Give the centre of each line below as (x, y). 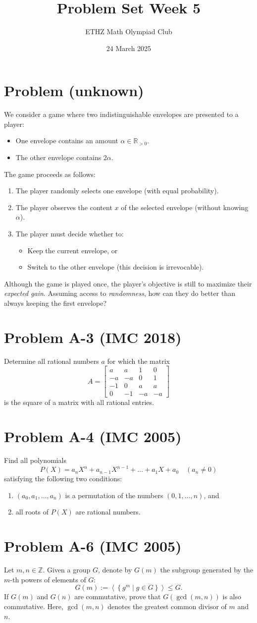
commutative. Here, (34, 606)
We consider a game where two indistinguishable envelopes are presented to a (121, 114)
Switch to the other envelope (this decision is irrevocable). (116, 267)
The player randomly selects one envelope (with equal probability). (117, 191)
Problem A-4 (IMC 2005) (93, 436)
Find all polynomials (35, 460)
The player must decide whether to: (70, 233)
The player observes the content (64, 207)
